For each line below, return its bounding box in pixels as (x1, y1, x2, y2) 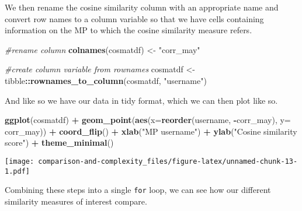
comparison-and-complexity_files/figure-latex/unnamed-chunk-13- (38, 157, 298, 166)
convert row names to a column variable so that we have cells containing (5, 12, 264, 24)
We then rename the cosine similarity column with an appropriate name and (5, 1, 279, 13)
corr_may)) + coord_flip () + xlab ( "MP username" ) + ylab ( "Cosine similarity (5, 125, 297, 137)
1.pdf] (5, 167, 30, 175)
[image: (5, 157, 34, 166)
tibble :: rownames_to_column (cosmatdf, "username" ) (5, 74, 207, 86)
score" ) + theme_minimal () (5, 136, 114, 149)
